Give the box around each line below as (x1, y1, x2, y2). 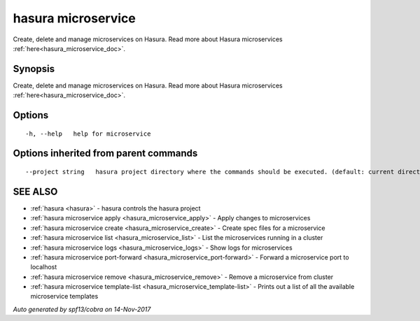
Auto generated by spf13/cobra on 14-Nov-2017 (13, 305, 151, 313)
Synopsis (13, 63, 55, 75)
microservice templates (30, 292, 99, 301)
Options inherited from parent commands (13, 148, 198, 159)
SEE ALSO (13, 185, 58, 197)
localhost (30, 263, 57, 271)
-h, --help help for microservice (25, 129, 151, 138)
